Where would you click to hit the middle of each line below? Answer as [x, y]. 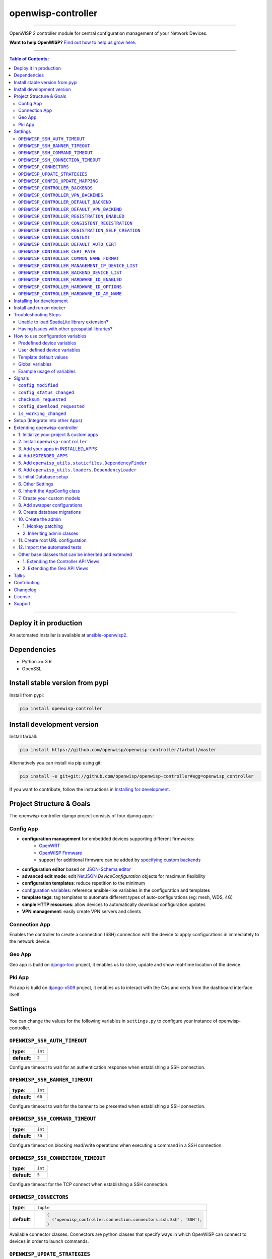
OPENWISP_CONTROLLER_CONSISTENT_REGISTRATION [76, 223]
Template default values [43, 357]
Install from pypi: [27, 695]
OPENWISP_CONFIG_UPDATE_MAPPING [58, 181]
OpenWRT [50, 846]
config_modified [38, 386]
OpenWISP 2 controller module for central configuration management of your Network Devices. [108, 33]
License [22, 597]
